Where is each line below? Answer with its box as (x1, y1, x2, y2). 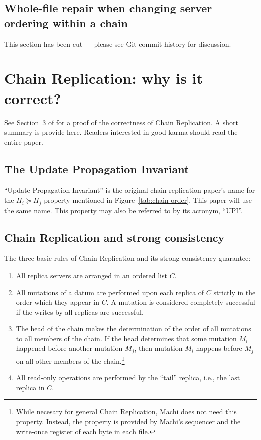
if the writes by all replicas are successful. (16, 306, 144, 317)
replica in (16, 382, 45, 392)
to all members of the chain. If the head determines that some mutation (16, 333, 237, 343)
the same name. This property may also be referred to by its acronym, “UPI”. (4, 205, 243, 215)
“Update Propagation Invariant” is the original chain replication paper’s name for (4, 185, 255, 195)
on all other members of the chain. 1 (16, 354, 125, 366)
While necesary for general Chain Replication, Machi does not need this (16, 406, 237, 417)
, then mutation (134, 343, 183, 354)
